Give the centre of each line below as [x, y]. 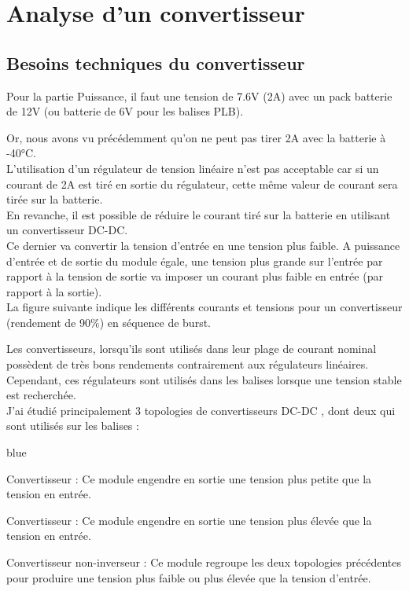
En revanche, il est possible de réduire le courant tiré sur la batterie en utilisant [199, 214]
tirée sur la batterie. [55, 199]
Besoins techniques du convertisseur [156, 62]
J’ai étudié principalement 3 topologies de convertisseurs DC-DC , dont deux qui [201, 410]
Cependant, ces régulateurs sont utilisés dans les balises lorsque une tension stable [204, 379]
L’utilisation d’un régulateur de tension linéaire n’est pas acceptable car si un [193, 168]
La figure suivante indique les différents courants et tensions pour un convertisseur [204, 307]
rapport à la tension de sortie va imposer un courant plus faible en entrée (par [195, 276]
